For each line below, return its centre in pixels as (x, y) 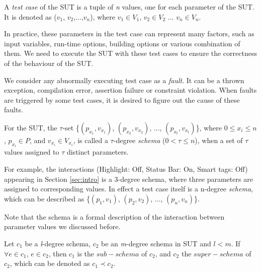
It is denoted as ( (30, 16)
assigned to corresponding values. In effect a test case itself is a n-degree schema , (128, 189)
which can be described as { (47, 198)
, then (58, 253)
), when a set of (219, 140)
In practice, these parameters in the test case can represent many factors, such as (129, 33)
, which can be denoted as (50, 263)
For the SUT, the (31, 127)
